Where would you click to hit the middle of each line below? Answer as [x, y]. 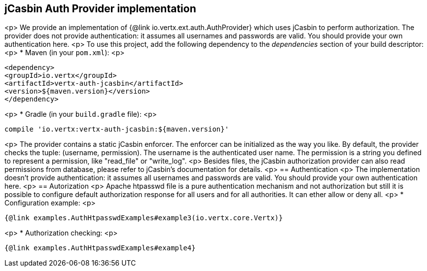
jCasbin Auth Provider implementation [100, 9]
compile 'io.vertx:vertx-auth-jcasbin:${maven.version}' [117, 129]
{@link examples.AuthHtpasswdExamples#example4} [100, 248]
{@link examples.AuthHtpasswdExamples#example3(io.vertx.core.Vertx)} [144, 218]
